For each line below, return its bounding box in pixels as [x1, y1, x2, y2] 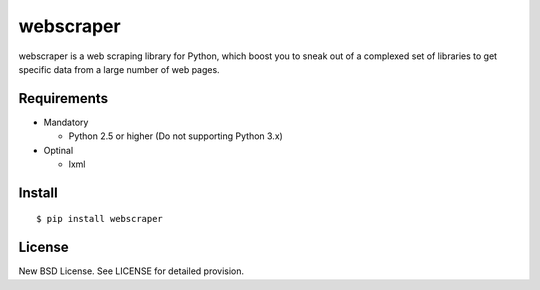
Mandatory [43, 116, 89, 128]
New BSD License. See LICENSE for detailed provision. [18, 265, 245, 277]
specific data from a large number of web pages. [18, 63, 220, 75]
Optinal [43, 144, 74, 156]
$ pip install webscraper [36, 213, 164, 225]
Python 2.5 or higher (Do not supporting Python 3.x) [68, 130, 284, 142]
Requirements [18, 90, 109, 107]
